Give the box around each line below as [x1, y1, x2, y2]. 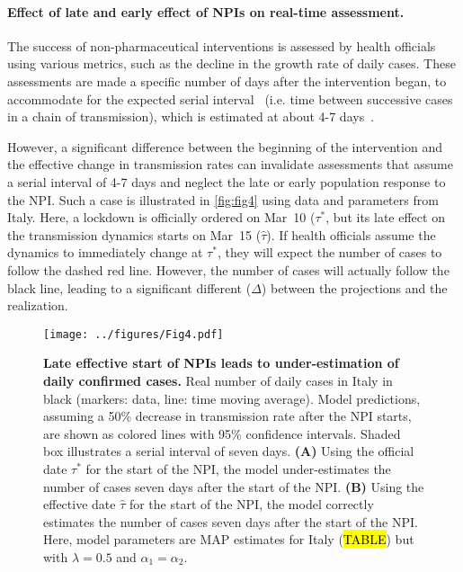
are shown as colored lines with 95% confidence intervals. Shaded [43, 424, 401, 442]
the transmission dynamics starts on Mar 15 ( [7, 225, 262, 244]
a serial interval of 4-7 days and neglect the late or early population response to [7, 172, 446, 191]
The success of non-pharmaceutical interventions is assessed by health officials [7, 36, 436, 55]
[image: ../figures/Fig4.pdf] [43, 327, 224, 341]
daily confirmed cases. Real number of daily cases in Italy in [43, 371, 393, 389]
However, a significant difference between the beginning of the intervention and [7, 137, 442, 156]
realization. [7, 296, 68, 315]
